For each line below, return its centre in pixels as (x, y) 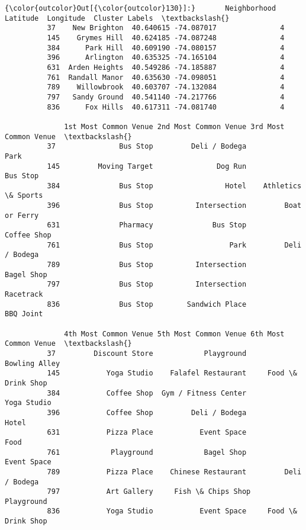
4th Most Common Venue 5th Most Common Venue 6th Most (174, 334)
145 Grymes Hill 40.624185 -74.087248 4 (166, 38)
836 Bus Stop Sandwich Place (147, 304)
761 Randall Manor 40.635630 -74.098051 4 (166, 77)
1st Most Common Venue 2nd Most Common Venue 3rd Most (174, 126)
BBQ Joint (24, 314)
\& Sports (24, 196)
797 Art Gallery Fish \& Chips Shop (149, 492)
